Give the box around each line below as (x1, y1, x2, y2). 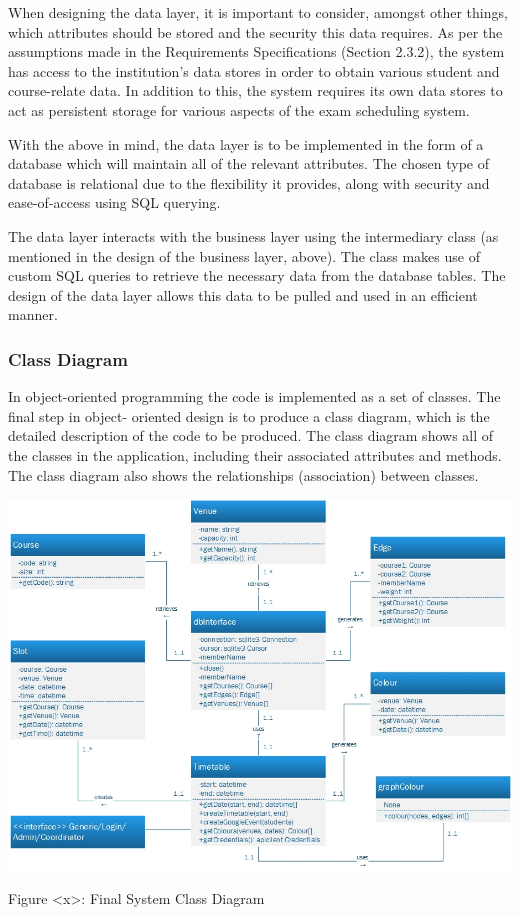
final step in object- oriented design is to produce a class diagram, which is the (8, 405, 490, 426)
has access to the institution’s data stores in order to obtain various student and (8, 60, 500, 81)
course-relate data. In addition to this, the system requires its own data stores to (8, 80, 503, 101)
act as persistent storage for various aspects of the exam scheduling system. (8, 99, 470, 120)
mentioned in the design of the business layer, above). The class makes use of (8, 245, 480, 266)
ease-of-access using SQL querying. (8, 192, 221, 213)
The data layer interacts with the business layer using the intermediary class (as (8, 225, 499, 246)
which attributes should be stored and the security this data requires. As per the (8, 21, 503, 42)
